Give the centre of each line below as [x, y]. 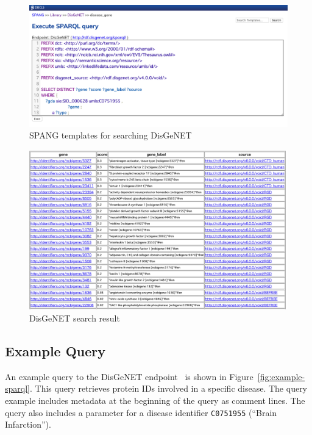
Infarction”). [28, 424]
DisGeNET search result [75, 318]
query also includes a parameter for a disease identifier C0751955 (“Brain [141, 412]
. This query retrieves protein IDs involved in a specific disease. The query [168, 388]
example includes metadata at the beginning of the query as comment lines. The [155, 401]
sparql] [17, 388]
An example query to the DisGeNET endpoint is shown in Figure [129, 376]
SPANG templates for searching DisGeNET [111, 135]
